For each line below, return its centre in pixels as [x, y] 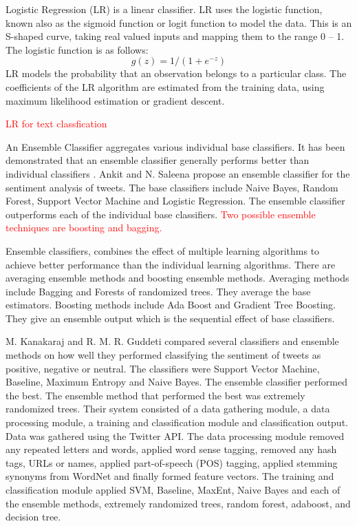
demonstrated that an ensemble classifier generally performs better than [158, 160]
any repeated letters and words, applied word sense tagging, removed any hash [171, 449]
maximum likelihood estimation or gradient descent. [115, 100]
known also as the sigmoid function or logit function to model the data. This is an [179, 22]
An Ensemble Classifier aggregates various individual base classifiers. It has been [175, 146]
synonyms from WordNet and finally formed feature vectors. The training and [170, 476]
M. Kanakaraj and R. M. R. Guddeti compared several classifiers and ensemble [172, 341]
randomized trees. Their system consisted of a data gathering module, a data [168, 409]
